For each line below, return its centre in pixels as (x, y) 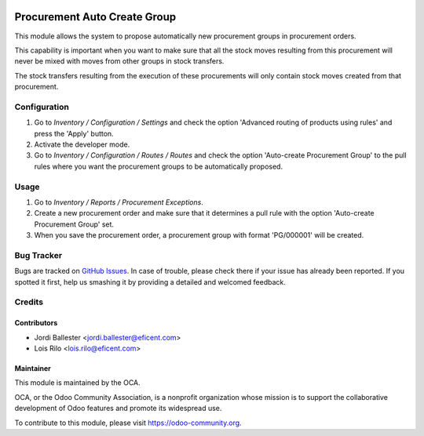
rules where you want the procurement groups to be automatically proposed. (158, 166)
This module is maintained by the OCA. (77, 383)
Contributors (36, 323)
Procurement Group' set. (74, 224)
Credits (29, 302)
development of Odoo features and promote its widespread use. (118, 409)
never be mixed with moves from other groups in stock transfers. (119, 61)
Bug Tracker (38, 255)
